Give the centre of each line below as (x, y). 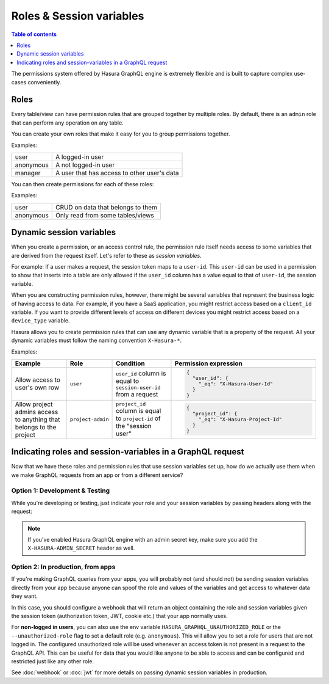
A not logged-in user (85, 165)
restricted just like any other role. (53, 661)
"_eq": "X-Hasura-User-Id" (236, 384)
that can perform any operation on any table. (68, 123)
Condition (131, 363)
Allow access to (38, 380)
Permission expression (209, 363)
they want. (24, 596)
